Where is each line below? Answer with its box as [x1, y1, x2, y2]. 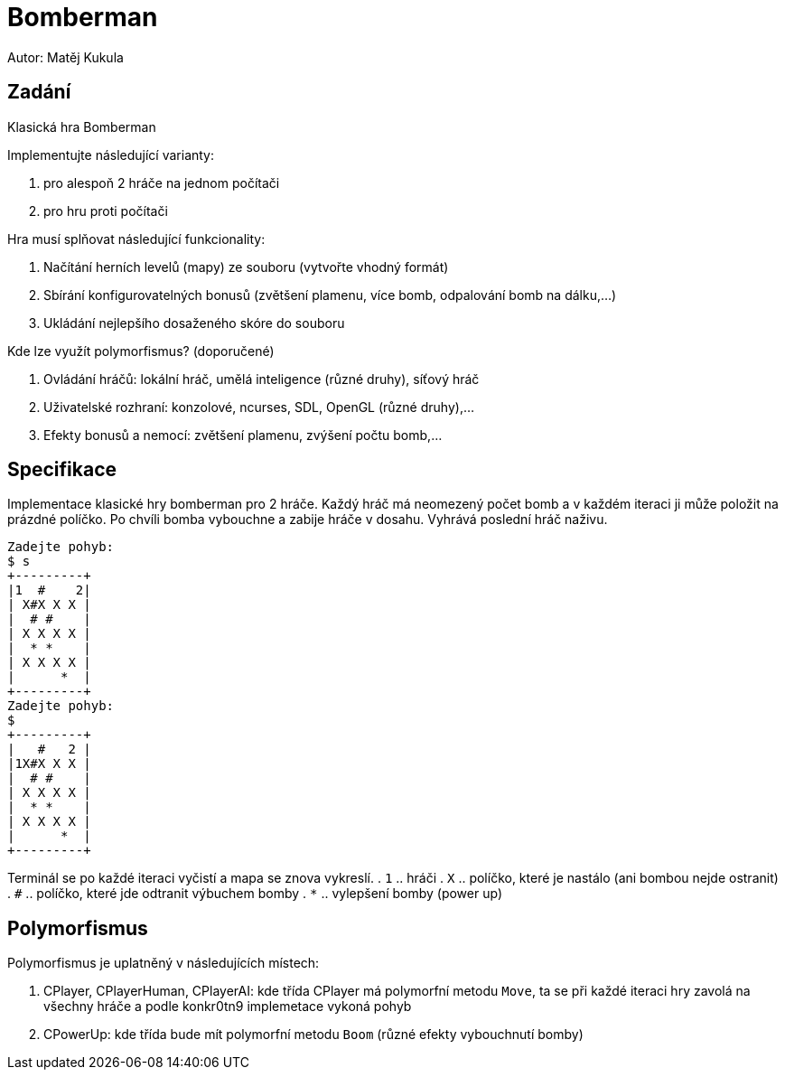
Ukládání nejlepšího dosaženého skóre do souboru [43, 314, 345, 331]
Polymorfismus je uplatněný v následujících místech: [7, 955, 320, 971]
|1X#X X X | [7, 756, 91, 772]
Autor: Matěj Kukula [7, 49, 124, 65]
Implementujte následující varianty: [7, 146, 215, 163]
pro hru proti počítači [43, 202, 168, 219]
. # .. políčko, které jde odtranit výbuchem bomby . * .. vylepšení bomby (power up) [7, 885, 502, 902]
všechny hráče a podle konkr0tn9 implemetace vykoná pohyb [43, 998, 412, 1015]
